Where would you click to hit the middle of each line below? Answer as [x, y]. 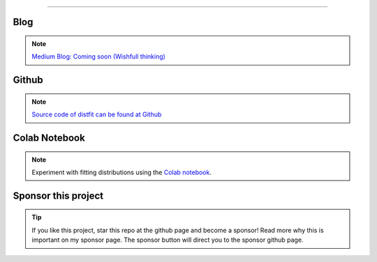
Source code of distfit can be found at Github [97, 114]
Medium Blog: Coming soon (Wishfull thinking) [98, 56]
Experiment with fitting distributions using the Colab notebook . [122, 172]
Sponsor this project [58, 195]
